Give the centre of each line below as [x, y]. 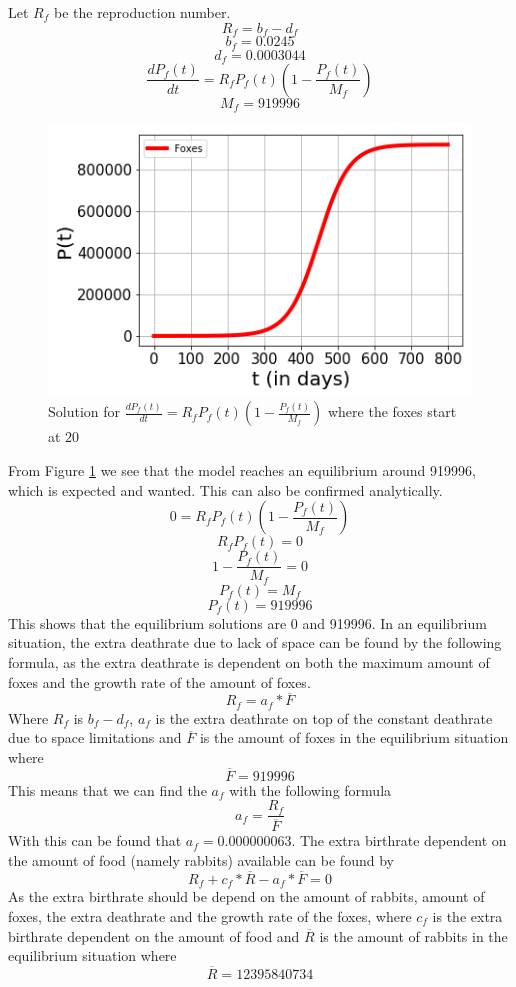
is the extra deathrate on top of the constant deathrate [324, 717]
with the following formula [310, 789]
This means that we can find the [107, 789]
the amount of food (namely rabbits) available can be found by [201, 860]
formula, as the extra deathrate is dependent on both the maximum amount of [249, 661]
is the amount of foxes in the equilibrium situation [354, 737]
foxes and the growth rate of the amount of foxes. [159, 681]
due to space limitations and [95, 737]
